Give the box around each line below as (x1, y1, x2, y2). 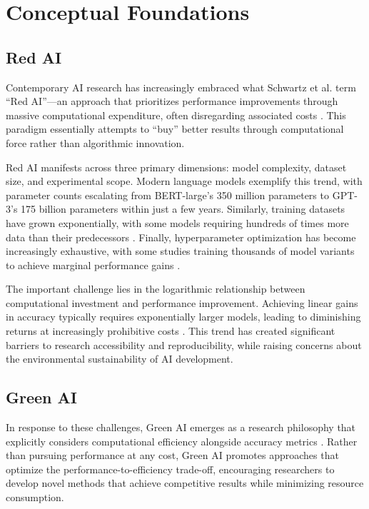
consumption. (6, 490, 64, 505)
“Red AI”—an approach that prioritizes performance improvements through (6, 94, 338, 109)
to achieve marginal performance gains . (6, 257, 181, 272)
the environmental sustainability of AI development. (6, 351, 233, 366)
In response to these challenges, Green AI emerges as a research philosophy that (6, 420, 356, 435)
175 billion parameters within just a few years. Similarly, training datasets (21, 201, 345, 216)
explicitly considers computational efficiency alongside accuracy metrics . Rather (6, 433, 358, 448)
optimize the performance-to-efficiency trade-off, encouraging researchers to (6, 461, 335, 476)
